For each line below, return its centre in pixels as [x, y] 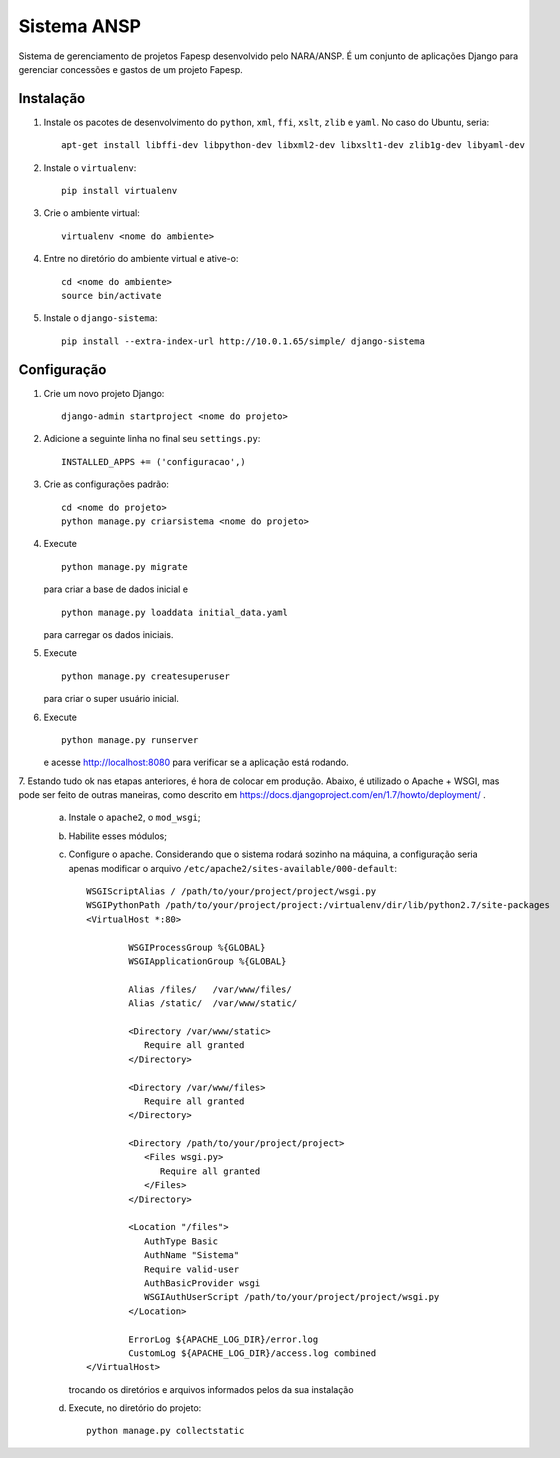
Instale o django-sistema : [100, 318]
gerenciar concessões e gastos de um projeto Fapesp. [131, 69]
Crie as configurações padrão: [106, 484]
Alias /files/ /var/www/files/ [210, 989]
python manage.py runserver [130, 739]
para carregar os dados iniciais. [108, 634]
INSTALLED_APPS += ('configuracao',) [154, 461]
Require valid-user [191, 1269]
